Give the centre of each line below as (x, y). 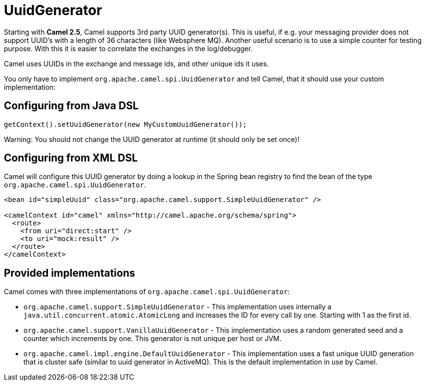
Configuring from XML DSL (71, 158)
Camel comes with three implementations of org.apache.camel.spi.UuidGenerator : (147, 292)
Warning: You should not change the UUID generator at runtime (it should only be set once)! (152, 139)
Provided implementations (70, 273)
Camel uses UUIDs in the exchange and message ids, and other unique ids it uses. (137, 63)
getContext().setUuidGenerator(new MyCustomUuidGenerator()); (126, 124)
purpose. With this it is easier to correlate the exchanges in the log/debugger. (128, 48)
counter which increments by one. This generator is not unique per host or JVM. (152, 339)
